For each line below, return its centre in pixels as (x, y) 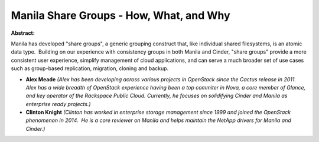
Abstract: (23, 33)
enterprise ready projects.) (58, 104)
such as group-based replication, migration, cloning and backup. (90, 68)
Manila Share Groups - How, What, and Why (121, 15)
